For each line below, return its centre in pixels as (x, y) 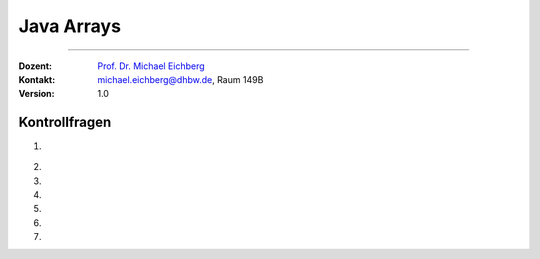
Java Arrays (70, 26)
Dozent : (35, 66)
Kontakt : (37, 79)
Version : (36, 94)
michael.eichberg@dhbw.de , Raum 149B (180, 79)
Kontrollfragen (65, 122)
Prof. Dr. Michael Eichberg (151, 66)
